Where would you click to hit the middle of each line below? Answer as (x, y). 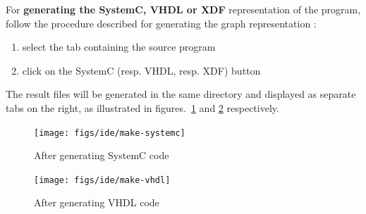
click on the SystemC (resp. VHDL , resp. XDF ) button (141, 70)
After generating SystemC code (102, 155)
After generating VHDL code (97, 202)
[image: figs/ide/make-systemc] (110, 133)
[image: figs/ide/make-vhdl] (102, 180)
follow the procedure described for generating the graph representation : (161, 23)
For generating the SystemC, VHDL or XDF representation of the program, (183, 9)
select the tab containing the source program (119, 47)
